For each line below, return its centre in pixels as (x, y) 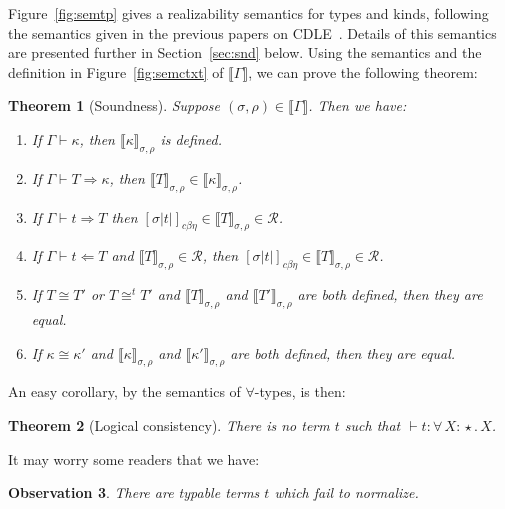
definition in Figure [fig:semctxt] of (116, 71)
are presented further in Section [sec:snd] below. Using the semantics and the (245, 52)
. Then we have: (357, 105)
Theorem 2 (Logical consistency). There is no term (169, 424)
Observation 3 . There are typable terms (134, 492)
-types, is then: (300, 391)
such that (372, 424)
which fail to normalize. (346, 492)
